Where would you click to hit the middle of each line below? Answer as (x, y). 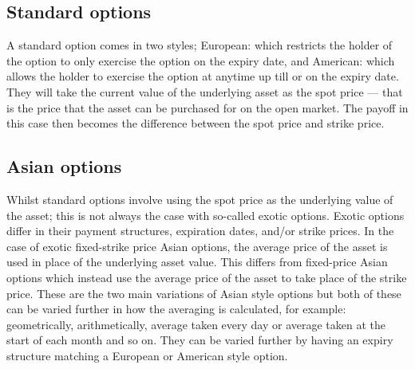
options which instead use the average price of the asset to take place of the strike (207, 277)
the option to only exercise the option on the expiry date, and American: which (201, 60)
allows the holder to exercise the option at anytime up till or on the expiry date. (203, 76)
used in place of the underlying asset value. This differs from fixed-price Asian (197, 262)
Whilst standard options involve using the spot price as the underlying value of (200, 199)
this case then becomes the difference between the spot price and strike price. (196, 123)
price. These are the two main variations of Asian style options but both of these (204, 293)
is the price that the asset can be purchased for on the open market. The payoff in (207, 107)
